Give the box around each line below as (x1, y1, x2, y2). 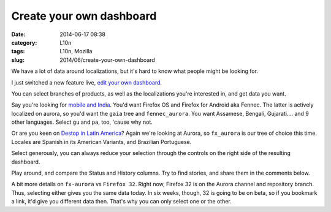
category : (11, 39, 37, 46)
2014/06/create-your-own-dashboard (59, 56, 156, 64)
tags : (11, 48, 25, 55)
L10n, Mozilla (59, 48, 93, 55)
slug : (11, 56, 25, 64)
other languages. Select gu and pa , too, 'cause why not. (11, 118, 153, 126)
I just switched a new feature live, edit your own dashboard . (11, 78, 162, 86)
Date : (11, 31, 26, 38)
